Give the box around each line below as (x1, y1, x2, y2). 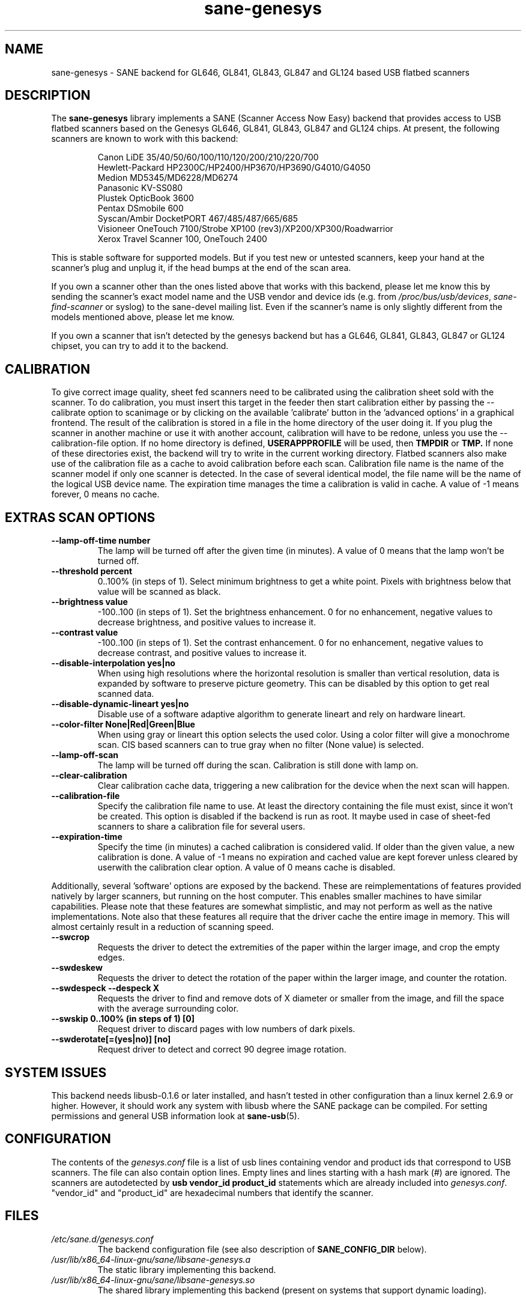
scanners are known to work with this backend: (51, 133, 238, 144)
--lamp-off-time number (51, 535, 151, 546)
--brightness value (51, 597, 128, 607)
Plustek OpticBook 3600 (97, 193, 194, 204)
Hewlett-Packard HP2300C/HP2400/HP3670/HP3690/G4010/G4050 (97, 162, 371, 173)
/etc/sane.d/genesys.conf (51, 1233, 154, 1244)
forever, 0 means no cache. (51, 489, 160, 500)
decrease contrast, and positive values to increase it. (97, 648, 307, 658)
